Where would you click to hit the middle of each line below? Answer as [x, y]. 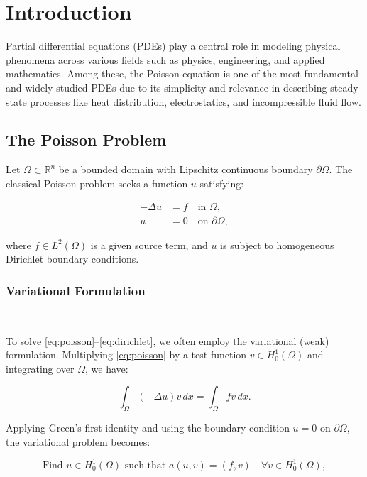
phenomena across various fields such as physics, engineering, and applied [165, 59]
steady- [346, 87]
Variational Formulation [76, 290]
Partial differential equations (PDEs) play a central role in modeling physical [173, 46]
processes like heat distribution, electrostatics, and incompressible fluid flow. [196, 101]
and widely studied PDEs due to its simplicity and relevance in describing [166, 87]
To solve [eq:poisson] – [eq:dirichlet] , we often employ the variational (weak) [168, 340]
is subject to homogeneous [277, 245]
